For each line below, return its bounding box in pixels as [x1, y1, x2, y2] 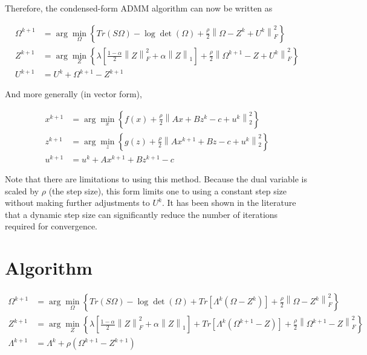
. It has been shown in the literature [161, 196, 296, 209]
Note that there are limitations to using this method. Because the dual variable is [5, 172, 308, 185]
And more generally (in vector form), [5, 88, 142, 100]
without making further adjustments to [5, 196, 150, 209]
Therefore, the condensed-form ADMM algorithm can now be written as [5, 2, 273, 14]
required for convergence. [5, 220, 97, 232]
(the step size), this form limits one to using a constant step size [48, 184, 287, 197]
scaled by [5, 184, 39, 197]
